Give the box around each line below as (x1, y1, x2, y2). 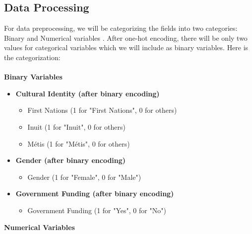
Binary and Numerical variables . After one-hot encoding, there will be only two (4, 32, 248, 43)
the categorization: (4, 52, 61, 62)
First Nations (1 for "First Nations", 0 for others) (27, 105, 177, 115)
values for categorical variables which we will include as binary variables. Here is (4, 42, 249, 53)
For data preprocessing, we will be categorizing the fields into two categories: (4, 23, 238, 33)
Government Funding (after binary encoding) (15, 188, 174, 199)
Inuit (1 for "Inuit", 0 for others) (27, 121, 126, 132)
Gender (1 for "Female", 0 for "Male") (27, 171, 141, 182)
